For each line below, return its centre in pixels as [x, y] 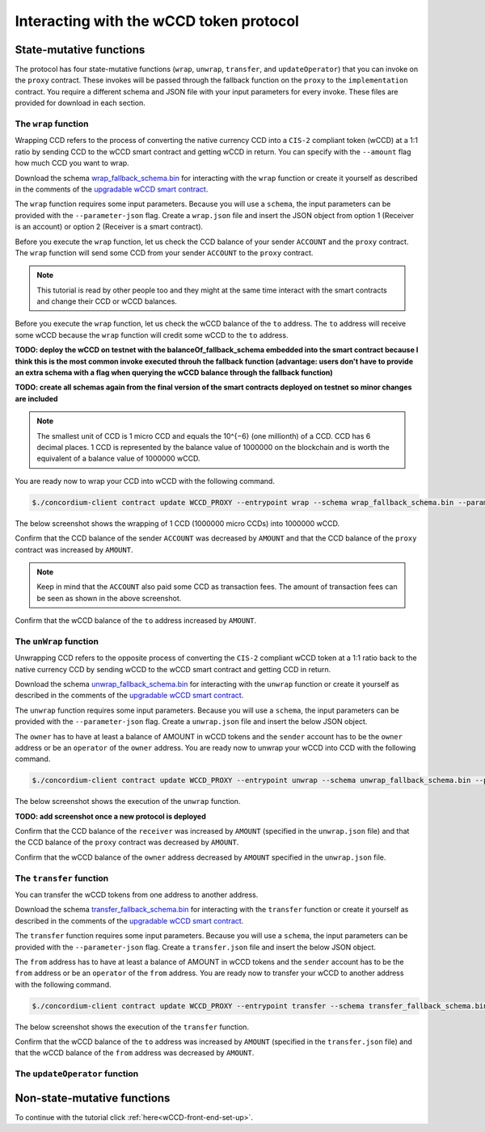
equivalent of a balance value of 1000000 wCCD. [118, 459]
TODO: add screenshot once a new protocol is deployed [110, 816]
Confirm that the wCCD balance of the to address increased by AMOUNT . [136, 621]
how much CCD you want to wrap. [72, 163]
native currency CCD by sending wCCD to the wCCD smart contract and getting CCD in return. [173, 669]
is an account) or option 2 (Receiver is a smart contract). [109, 227]
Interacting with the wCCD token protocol [157, 21]
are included [36, 398]
